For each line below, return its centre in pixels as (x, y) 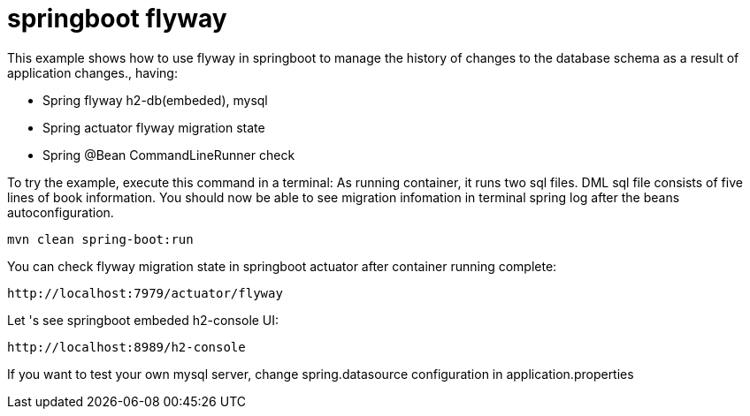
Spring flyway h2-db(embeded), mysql (155, 100)
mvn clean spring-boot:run (100, 239)
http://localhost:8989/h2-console (126, 347)
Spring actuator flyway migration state (154, 127)
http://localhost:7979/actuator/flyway (145, 293)
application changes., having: (92, 72)
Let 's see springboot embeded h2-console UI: (143, 320)
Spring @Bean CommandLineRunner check (169, 155)
